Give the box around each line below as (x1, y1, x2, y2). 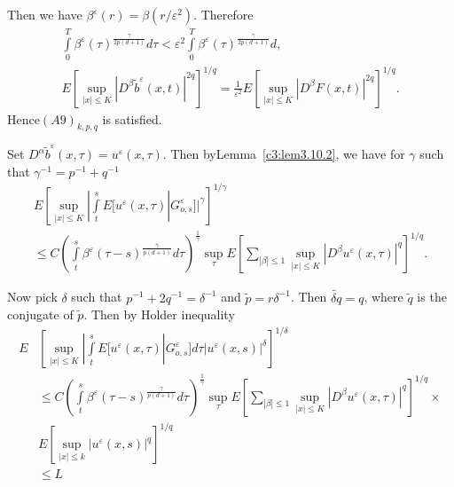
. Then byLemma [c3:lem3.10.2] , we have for (162, 145, 405, 163)
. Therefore (193, 5, 254, 23)
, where (364, 287, 403, 306)
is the (417, 287, 447, 306)
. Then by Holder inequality (83, 305, 235, 324)
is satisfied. (102, 109, 162, 128)
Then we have (7, 5, 82, 23)
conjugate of (7, 305, 74, 324)
